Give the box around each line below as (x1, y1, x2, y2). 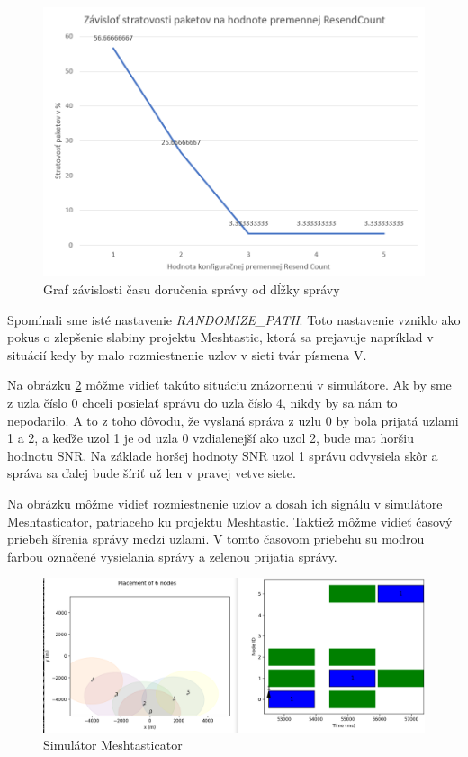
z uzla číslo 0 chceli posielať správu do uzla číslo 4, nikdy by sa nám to (7, 393, 398, 412)
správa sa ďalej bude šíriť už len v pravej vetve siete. (7, 464, 296, 482)
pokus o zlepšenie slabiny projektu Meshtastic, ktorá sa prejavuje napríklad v (7, 328, 434, 347)
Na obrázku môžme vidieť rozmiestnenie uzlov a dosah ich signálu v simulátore (7, 493, 443, 512)
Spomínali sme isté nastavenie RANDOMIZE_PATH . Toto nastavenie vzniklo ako (7, 310, 461, 329)
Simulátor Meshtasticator (43, 735, 183, 754)
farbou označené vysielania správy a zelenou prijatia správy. (7, 546, 337, 565)
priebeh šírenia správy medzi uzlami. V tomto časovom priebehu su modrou (7, 529, 425, 548)
